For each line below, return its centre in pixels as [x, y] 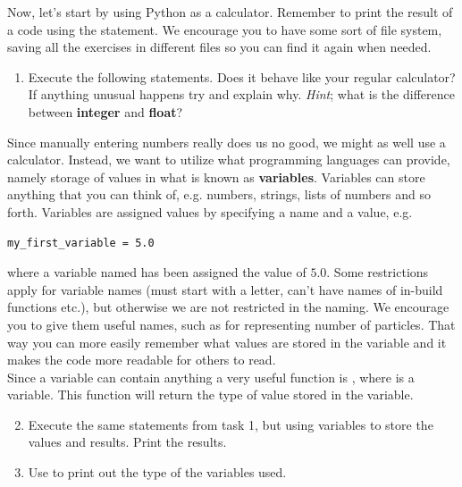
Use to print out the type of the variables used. [157, 472]
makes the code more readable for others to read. [142, 360]
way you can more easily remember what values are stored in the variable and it [227, 342]
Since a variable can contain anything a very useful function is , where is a [211, 377]
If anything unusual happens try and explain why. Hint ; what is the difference [241, 94]
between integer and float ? [105, 111]
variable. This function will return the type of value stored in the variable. [210, 395]
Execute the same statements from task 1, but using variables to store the [231, 424]
